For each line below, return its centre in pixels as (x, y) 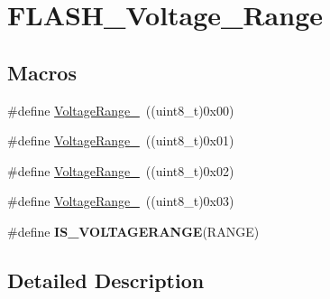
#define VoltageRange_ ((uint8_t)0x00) (121, 110)
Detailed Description (106, 280)
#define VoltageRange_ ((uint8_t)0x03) (121, 201)
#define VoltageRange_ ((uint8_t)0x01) (121, 140)
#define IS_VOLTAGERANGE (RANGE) (133, 231)
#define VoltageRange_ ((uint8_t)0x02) (121, 170)
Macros (42, 72)
